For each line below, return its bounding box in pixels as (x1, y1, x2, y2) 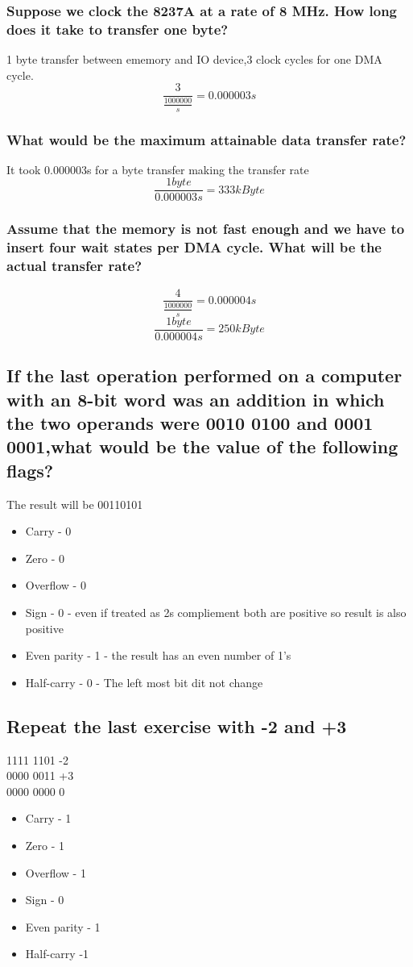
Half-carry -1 (25, 945, 89, 962)
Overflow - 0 (25, 577, 86, 594)
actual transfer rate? (6, 256, 142, 276)
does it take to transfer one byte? (6, 19, 229, 39)
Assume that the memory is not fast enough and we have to (6, 219, 405, 239)
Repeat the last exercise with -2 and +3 (6, 713, 347, 738)
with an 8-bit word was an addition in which (6, 386, 385, 411)
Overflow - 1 (25, 864, 86, 881)
